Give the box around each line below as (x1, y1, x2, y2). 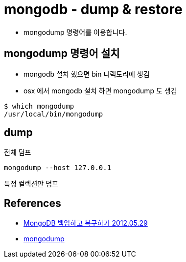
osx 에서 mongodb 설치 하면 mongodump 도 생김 (23, 86, 177, 95)
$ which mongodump (4, 102, 74, 110)
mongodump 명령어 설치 (4, 47, 120, 60)
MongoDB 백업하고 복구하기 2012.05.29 (23, 219, 148, 228)
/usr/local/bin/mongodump (4, 110, 103, 118)
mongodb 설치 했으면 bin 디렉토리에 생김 (23, 69, 150, 78)
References (4, 197, 61, 209)
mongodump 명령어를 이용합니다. (23, 28, 127, 36)
